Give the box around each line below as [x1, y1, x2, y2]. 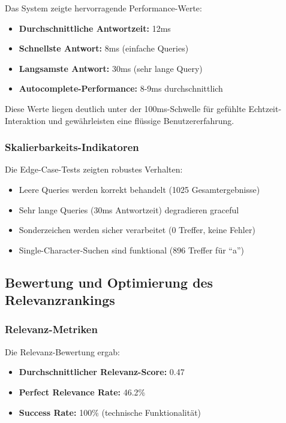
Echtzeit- [248, 102, 282, 114]
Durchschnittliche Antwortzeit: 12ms [19, 22, 171, 34]
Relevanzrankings [5, 291, 115, 309]
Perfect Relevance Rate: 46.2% [19, 385, 146, 398]
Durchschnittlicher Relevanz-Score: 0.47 [19, 365, 185, 378]
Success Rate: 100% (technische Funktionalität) [19, 406, 201, 418]
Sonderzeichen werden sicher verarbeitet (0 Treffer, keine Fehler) [19, 223, 255, 236]
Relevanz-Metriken [5, 322, 98, 337]
